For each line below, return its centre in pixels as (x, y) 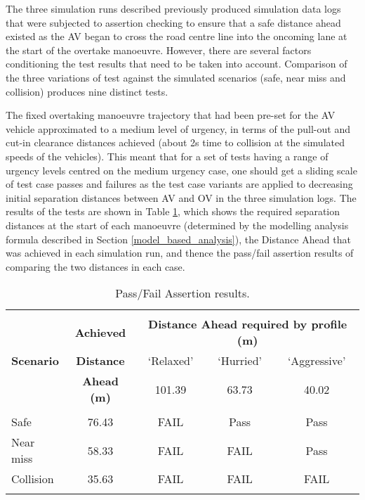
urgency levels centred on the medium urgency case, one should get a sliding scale (181, 170)
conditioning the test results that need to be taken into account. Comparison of (177, 64)
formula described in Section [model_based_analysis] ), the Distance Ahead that (178, 239)
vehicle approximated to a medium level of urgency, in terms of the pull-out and (178, 128)
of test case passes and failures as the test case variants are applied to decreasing (179, 184)
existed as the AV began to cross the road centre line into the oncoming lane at (177, 36)
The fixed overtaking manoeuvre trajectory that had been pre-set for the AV (171, 115)
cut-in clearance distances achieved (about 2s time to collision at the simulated (175, 142)
